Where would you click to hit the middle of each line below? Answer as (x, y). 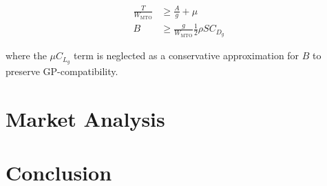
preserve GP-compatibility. (62, 71)
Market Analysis (85, 118)
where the (26, 55)
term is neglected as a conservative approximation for (187, 55)
